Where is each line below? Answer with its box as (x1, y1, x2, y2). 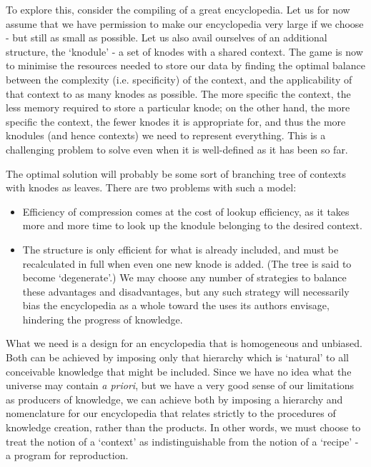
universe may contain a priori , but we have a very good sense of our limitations (6, 378, 355, 393)
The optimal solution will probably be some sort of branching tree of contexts (6, 166, 347, 181)
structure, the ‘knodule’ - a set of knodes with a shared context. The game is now (6, 44, 363, 59)
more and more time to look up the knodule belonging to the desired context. (22, 218, 362, 233)
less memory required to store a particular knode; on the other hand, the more (6, 100, 350, 115)
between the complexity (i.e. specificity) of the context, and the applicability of (6, 71, 352, 86)
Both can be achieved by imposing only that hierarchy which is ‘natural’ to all (6, 350, 349, 365)
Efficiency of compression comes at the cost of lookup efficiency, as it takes (22, 204, 350, 219)
